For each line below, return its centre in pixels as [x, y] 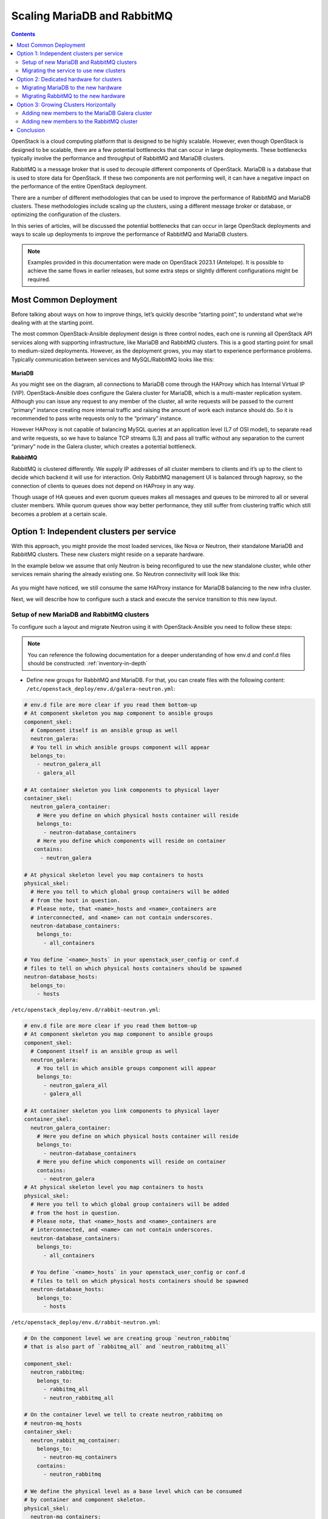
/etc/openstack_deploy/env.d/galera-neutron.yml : [101, 688]
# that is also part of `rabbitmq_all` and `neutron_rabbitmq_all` [127, 1347]
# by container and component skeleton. [85, 1500]
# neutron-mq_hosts [53, 1423]
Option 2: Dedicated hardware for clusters [69, 79]
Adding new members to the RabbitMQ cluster [80, 122]
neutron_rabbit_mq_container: [76, 1440]
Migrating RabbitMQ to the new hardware [74, 96]
